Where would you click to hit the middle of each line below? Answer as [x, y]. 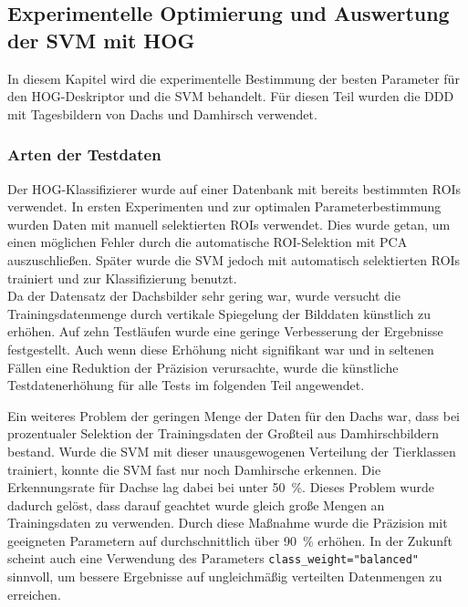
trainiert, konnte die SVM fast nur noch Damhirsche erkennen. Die [194, 469]
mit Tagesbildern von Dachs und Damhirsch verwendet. [162, 113]
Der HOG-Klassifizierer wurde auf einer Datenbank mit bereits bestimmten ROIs [234, 188]
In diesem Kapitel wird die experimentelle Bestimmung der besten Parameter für [234, 78]
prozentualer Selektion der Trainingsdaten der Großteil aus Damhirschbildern [224, 433]
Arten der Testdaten [84, 154]
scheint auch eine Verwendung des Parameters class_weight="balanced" [213, 558]
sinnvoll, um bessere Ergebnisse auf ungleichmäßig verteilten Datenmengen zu [225, 576]
